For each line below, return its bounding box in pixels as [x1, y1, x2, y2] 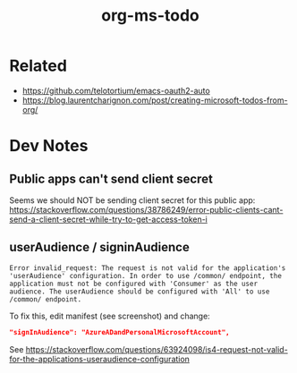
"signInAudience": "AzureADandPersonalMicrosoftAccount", [9, 327, 230, 336]
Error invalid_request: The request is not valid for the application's [9, 263, 286, 273]
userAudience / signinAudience [9, 240, 190, 255]
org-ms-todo [101, 5, 199, 26]
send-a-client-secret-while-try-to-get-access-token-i [9, 214, 208, 225]
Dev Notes [9, 136, 89, 157]
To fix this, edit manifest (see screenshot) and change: [9, 310, 210, 321]
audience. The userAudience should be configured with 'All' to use [9, 287, 270, 296]
